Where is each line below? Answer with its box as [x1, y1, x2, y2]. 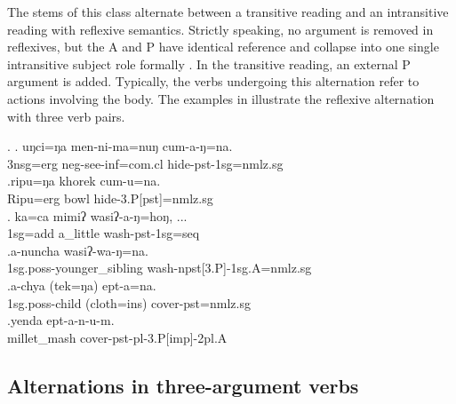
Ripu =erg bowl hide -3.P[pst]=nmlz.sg [7, 188, 213, 207]
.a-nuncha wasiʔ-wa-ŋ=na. [7, 241, 148, 259]
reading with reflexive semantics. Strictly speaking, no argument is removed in [7, 20, 434, 38]
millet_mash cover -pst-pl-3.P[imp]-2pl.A [7, 328, 228, 346]
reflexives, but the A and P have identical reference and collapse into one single [7, 37, 439, 56]
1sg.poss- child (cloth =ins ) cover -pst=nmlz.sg [7, 293, 251, 312]
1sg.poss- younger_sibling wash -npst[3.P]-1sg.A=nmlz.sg [7, 258, 312, 277]
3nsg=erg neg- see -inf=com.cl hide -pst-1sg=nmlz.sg [7, 154, 284, 172]
